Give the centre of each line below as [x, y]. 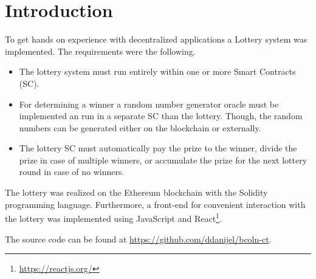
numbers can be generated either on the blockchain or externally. [140, 127]
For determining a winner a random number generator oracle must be [149, 104]
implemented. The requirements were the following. [100, 51]
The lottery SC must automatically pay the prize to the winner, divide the [158, 148]
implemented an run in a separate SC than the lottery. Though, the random [161, 116]
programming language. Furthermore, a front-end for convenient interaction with [155, 204]
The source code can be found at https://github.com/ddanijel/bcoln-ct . [138, 239]
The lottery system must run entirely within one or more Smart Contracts [157, 71]
